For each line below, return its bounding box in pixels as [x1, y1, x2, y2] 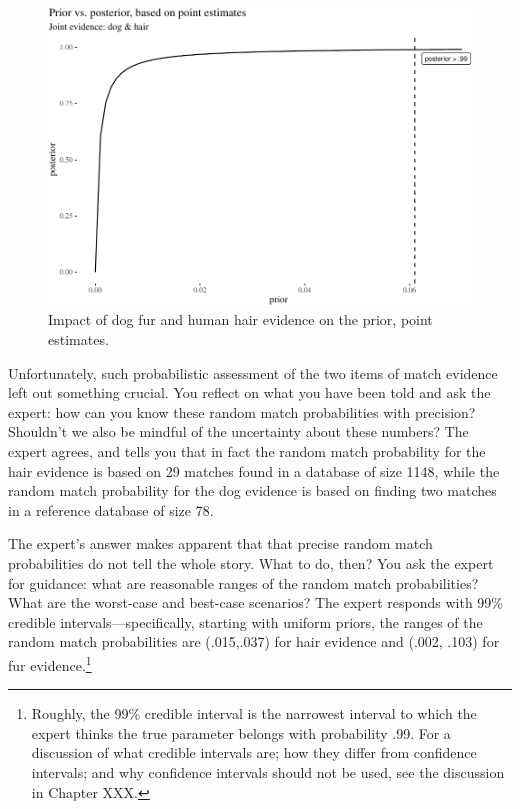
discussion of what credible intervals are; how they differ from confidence [31, 742, 477, 763]
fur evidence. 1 [8, 651, 92, 675]
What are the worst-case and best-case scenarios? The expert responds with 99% [8, 592, 504, 613]
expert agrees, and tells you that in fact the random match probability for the [8, 441, 486, 462]
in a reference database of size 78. [8, 499, 214, 520]
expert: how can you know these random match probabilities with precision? [8, 401, 476, 422]
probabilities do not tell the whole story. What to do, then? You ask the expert [8, 553, 494, 573]
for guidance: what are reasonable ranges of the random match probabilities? [8, 572, 479, 593]
